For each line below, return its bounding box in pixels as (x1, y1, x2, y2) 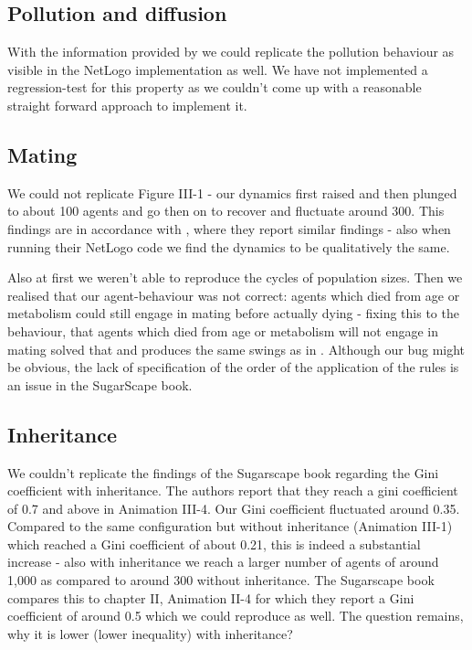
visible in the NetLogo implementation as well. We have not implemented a (7, 59, 428, 79)
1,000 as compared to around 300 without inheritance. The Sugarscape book (7, 570, 435, 590)
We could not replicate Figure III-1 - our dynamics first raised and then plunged (7, 183, 457, 202)
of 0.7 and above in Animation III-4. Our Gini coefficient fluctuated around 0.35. (7, 498, 460, 517)
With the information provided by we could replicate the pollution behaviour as (7, 42, 455, 61)
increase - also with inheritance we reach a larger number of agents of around (7, 552, 439, 571)
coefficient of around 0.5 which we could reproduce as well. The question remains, (7, 606, 464, 625)
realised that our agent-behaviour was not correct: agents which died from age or (7, 285, 460, 304)
